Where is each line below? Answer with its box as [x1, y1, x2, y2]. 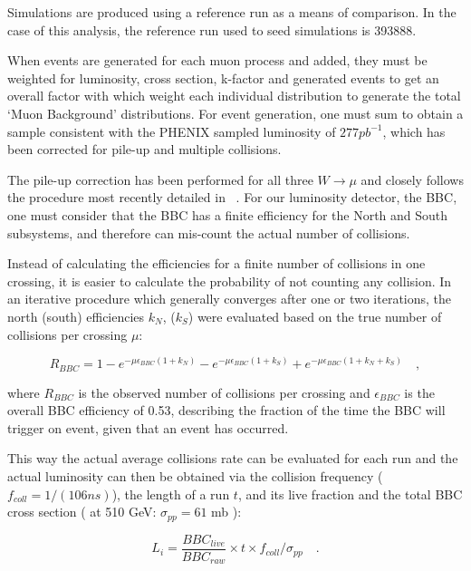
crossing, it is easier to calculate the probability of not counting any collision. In [7, 271, 452, 290]
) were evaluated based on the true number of [187, 306, 442, 325]
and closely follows [360, 169, 464, 189]
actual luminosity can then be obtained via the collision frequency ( [7, 466, 383, 485]
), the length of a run [111, 484, 230, 503]
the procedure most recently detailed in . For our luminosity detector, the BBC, [7, 188, 457, 207]
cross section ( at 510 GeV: [7, 502, 157, 521]
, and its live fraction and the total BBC [237, 484, 463, 503]
